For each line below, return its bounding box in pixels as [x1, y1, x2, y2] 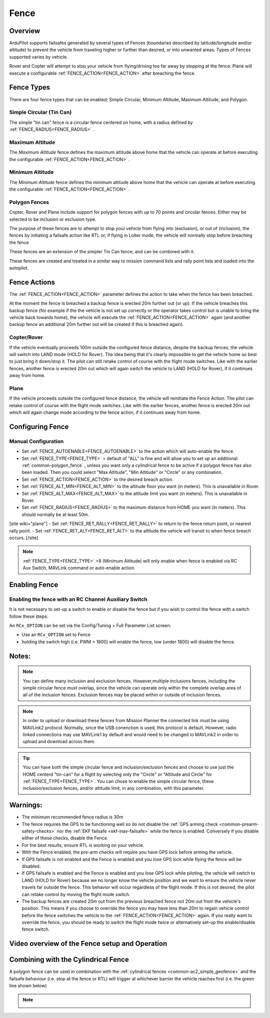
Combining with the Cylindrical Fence [9, 955, 129, 964]
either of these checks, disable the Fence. [21, 835, 108, 841]
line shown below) [9, 983, 47, 989]
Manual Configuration [9, 438, 64, 445]
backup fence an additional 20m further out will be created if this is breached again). [9, 321, 184, 327]
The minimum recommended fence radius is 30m [21, 814, 123, 820]
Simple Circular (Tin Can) [9, 109, 72, 116]
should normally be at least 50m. [21, 512, 89, 518]
